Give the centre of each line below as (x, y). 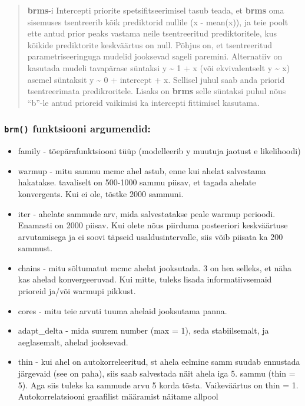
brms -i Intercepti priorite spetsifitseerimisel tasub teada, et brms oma (156, 10)
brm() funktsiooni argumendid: (77, 129)
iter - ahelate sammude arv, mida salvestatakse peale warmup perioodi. (147, 213)
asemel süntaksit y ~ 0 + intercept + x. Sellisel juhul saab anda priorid (156, 79)
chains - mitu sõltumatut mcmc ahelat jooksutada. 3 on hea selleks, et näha (155, 267)
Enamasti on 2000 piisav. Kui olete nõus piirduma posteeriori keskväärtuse (153, 225)
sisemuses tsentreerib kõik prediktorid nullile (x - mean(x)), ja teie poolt (158, 21)
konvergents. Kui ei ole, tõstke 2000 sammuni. (101, 193)
